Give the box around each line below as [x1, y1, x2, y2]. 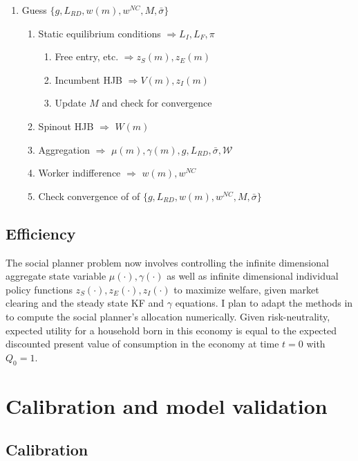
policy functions [6, 282, 73, 296]
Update [55, 96, 86, 110]
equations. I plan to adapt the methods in [175, 296, 353, 310]
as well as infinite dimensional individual [167, 269, 339, 283]
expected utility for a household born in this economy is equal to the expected [6, 323, 337, 337]
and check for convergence [102, 96, 212, 110]
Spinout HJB [38, 118, 94, 133]
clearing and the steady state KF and [6, 296, 164, 310]
